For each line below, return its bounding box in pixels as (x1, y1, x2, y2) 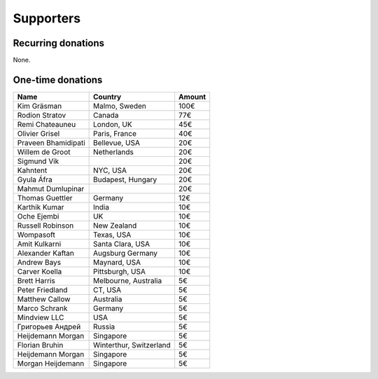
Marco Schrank (17, 303, 68, 313)
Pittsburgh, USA (93, 266, 146, 276)
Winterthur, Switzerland (93, 340, 171, 350)
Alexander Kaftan (17, 248, 75, 258)
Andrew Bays (17, 257, 62, 267)
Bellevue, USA (93, 137, 140, 147)
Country (93, 92, 122, 102)
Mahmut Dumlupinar (17, 184, 85, 193)
